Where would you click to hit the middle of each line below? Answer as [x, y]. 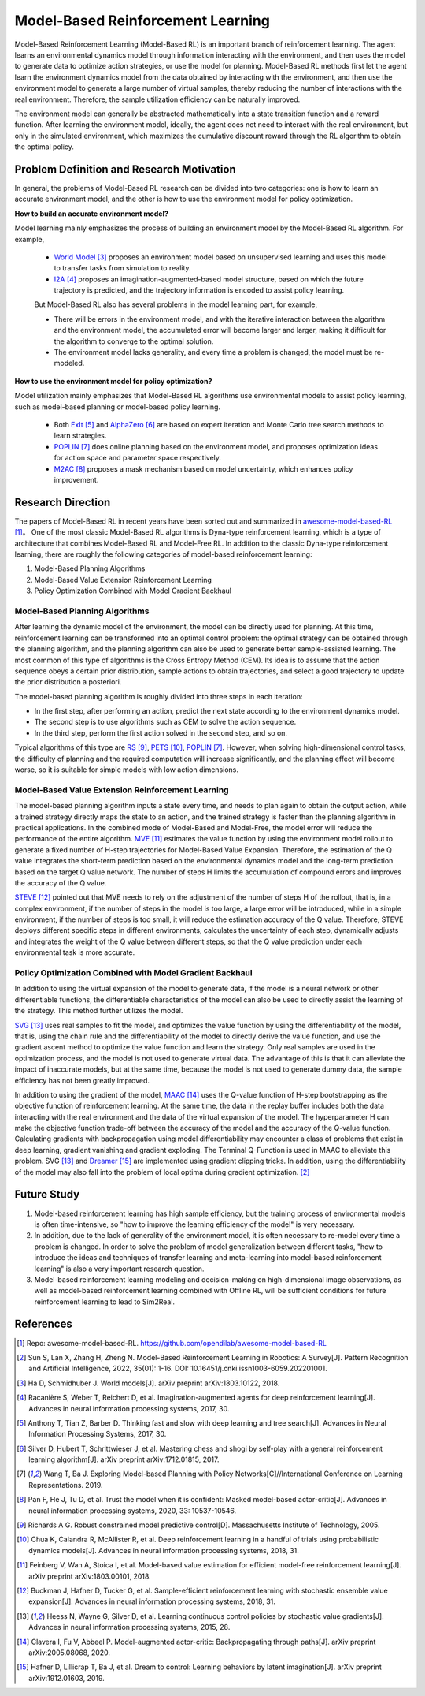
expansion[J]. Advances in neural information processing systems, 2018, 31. [152, 1601]
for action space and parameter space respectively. [138, 458]
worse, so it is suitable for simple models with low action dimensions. [127, 770]
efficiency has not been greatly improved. [82, 1080]
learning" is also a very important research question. [119, 1269]
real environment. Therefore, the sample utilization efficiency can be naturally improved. [157, 99]
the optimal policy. [44, 147]
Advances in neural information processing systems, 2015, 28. [129, 1627]
